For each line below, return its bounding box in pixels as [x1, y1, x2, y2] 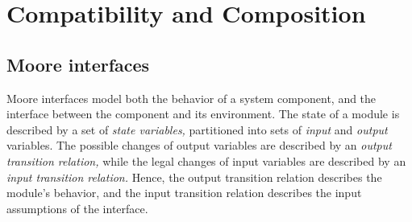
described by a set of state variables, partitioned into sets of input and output [6, 121, 388, 138]
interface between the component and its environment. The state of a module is [6, 105, 400, 122]
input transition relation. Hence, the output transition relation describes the [6, 168, 382, 185]
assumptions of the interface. [6, 199, 148, 216]
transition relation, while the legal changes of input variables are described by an [6, 152, 406, 169]
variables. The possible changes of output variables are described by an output [6, 137, 392, 154]
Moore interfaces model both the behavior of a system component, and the [6, 89, 377, 106]
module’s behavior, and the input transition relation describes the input [6, 184, 362, 201]
